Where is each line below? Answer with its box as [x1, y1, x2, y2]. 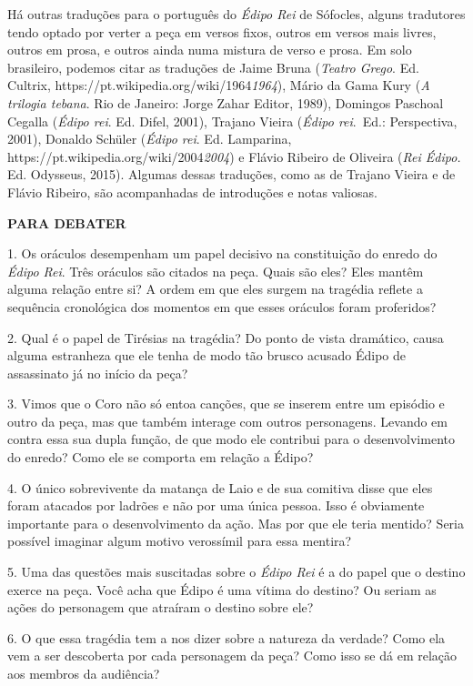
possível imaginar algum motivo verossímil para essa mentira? [7, 531, 352, 550]
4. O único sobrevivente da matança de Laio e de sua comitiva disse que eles [7, 478, 433, 497]
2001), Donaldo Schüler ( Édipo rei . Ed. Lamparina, [7, 129, 292, 148]
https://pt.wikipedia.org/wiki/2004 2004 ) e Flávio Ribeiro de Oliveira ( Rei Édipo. [7, 146, 461, 166]
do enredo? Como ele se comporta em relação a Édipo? [7, 448, 314, 467]
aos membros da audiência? [7, 664, 160, 682]
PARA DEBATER [7, 213, 126, 232]
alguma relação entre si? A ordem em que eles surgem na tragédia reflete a [7, 279, 423, 298]
